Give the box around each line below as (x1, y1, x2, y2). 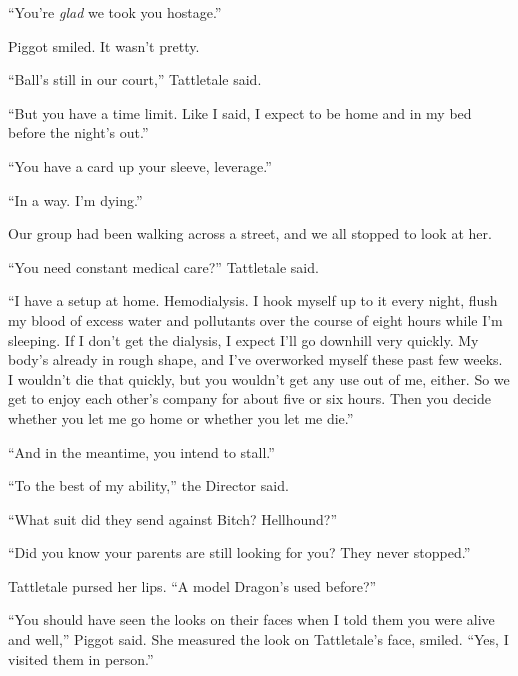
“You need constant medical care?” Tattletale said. (8, 256, 319, 277)
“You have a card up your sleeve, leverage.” (8, 155, 272, 176)
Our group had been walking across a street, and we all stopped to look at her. (8, 223, 492, 244)
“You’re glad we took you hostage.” (8, 2, 222, 22)
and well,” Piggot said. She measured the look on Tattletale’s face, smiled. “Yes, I (8, 629, 509, 650)
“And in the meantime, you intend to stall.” (8, 441, 275, 462)
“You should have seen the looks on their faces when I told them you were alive (8, 609, 495, 630)
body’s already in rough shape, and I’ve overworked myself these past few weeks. (8, 349, 503, 370)
